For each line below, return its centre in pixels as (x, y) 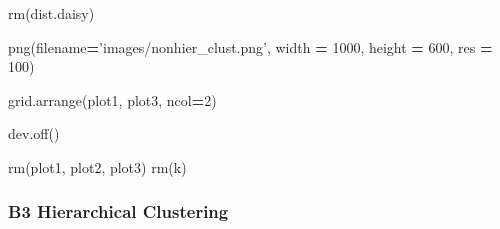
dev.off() (34, 133)
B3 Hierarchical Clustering (118, 211)
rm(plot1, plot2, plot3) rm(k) (97, 166)
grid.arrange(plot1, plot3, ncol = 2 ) (112, 99)
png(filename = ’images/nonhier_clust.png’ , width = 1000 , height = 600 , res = (250, 46)
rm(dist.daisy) (51, 13)
